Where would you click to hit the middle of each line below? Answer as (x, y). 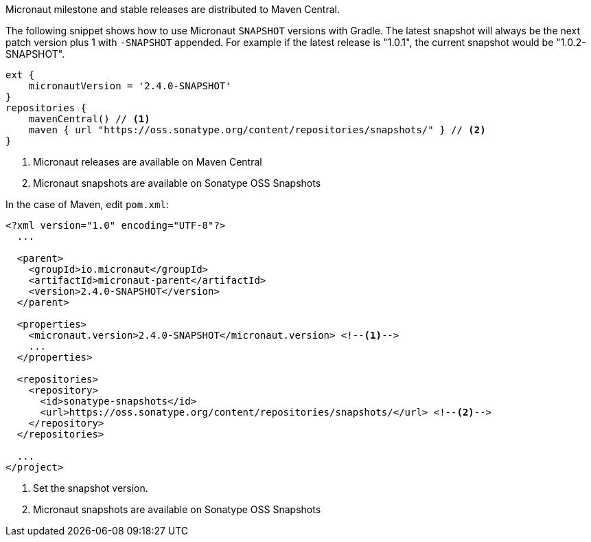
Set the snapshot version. (91, 488)
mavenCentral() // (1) (89, 119)
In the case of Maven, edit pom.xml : (87, 204)
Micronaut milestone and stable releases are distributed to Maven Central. (173, 9)
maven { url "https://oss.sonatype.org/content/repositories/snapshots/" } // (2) (257, 130)
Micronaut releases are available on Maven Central (148, 162)
